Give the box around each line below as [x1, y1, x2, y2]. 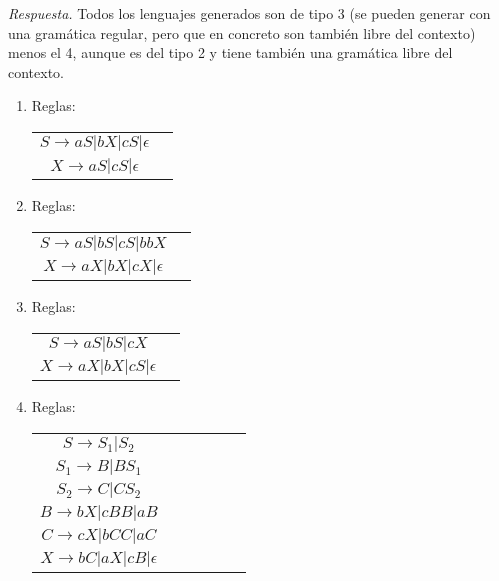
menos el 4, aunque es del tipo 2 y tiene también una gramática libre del [8, 42, 453, 63]
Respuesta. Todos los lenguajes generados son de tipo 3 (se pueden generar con [8, 3, 491, 23]
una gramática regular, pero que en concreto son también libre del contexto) [8, 22, 476, 43]
